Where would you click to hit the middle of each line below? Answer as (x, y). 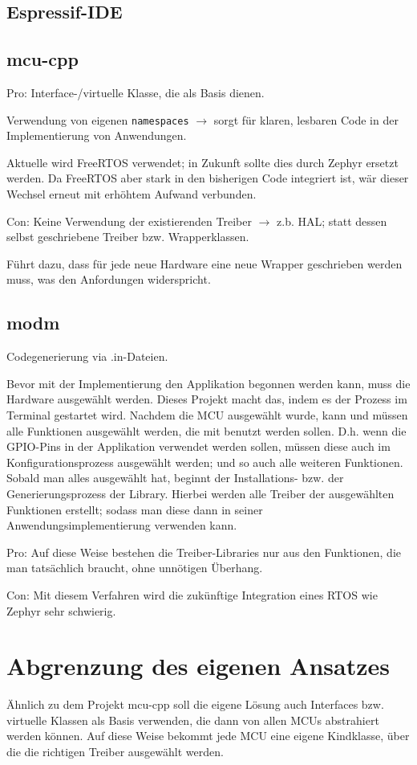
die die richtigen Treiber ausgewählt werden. (115, 751)
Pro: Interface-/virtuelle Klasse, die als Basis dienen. (136, 92)
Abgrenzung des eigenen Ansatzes (198, 666)
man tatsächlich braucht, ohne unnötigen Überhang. (135, 568)
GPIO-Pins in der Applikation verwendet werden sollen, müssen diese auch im (198, 446)
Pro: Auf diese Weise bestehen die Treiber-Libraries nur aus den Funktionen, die (204, 552)
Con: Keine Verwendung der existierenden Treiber (129, 221)
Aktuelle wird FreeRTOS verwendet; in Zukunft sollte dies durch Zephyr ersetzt (202, 162)
